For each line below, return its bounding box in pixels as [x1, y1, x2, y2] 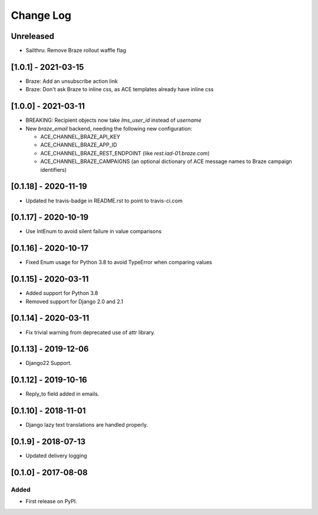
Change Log [11, 9, 72, 22]
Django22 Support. [25, 360, 72, 367]
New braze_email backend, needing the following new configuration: [25, 125, 193, 132]
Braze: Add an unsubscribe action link [25, 77, 118, 85]
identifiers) [40, 166, 67, 173]
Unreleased [11, 31, 55, 41]
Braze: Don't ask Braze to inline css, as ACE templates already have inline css [25, 86, 214, 93]
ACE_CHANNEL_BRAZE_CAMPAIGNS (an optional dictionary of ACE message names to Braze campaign [40, 158, 293, 165]
